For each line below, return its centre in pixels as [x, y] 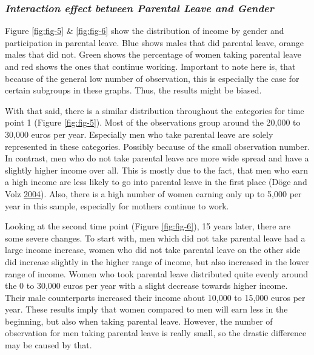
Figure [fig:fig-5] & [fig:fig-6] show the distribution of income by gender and [145, 31]
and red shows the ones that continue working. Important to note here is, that [150, 66]
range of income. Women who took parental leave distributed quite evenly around [156, 273]
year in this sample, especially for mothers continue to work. [117, 205]
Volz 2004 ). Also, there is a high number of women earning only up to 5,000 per [153, 193]
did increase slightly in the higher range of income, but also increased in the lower [157, 261]
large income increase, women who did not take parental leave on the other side [153, 250]
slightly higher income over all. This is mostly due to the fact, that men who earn [157, 170]
